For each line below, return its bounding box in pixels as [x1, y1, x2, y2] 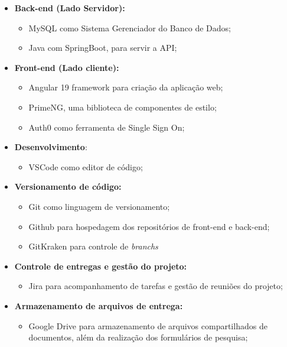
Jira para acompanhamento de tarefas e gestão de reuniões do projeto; [28, 280, 283, 292]
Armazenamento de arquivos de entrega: [14, 299, 183, 312]
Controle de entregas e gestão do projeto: [14, 260, 187, 272]
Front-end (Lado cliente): [14, 61, 119, 73]
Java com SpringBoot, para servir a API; [28, 41, 177, 54]
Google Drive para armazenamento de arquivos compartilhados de [28, 319, 268, 332]
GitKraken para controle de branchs [28, 240, 158, 252]
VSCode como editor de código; [28, 160, 143, 173]
